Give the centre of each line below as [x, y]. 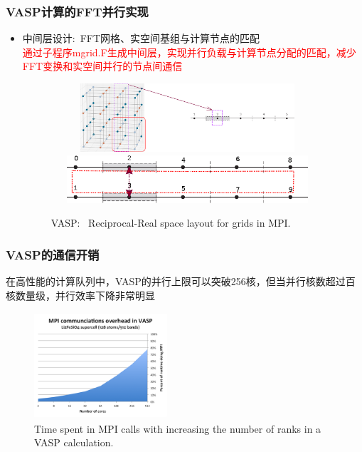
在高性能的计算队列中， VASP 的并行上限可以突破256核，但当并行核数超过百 [181, 281]
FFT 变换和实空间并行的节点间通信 [102, 66]
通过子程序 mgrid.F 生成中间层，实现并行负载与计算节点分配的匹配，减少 [189, 52]
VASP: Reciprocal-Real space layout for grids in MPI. [171, 223]
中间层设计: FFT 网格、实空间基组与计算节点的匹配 [141, 38]
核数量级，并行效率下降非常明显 [80, 295]
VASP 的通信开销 [53, 254]
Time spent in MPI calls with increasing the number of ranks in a [178, 428]
